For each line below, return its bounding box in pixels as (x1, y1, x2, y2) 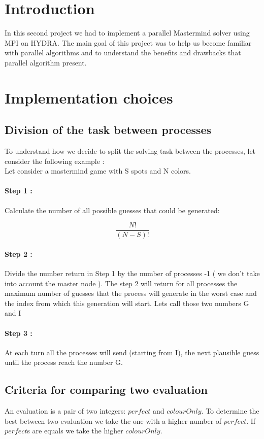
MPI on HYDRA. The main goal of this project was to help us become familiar (5, 37, 252, 48)
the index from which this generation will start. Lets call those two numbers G (5, 297, 249, 308)
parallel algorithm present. (5, 57, 87, 67)
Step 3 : (5, 327, 32, 338)
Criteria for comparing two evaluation (5, 382, 208, 397)
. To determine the (201, 406, 259, 416)
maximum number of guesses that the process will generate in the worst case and (5, 288, 257, 298)
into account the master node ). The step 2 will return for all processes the (5, 278, 238, 288)
